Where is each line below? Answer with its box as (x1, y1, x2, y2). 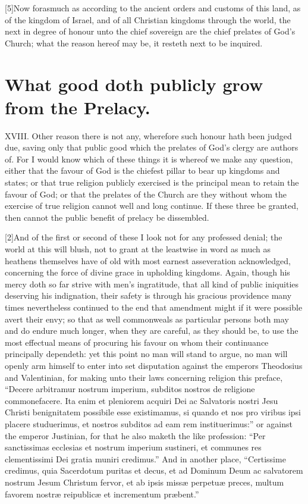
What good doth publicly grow (5, 71, 263, 96)
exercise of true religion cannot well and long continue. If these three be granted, (5, 199, 298, 212)
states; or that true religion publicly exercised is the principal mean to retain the (5, 176, 299, 189)
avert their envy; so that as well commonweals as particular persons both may (5, 312, 289, 325)
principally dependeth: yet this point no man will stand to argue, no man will (5, 348, 288, 360)
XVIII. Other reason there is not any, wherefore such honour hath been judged (5, 129, 292, 142)
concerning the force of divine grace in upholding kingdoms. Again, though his (5, 266, 290, 278)
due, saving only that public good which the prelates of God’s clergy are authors (5, 141, 298, 154)
